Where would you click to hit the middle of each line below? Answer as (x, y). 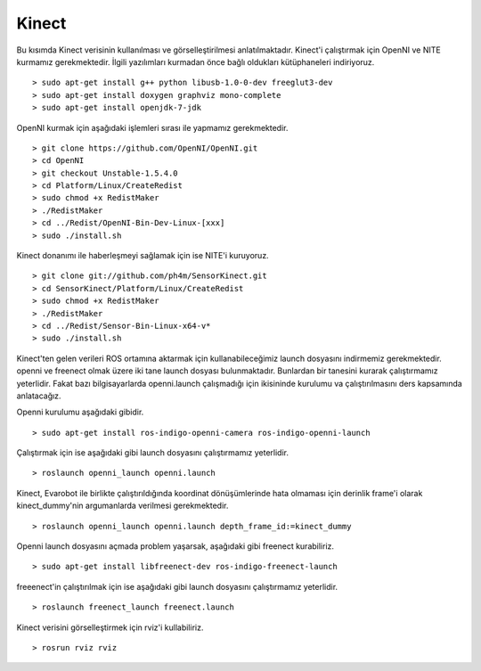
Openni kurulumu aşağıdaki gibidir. (80, 412)
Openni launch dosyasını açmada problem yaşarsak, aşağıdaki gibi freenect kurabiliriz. (175, 546)
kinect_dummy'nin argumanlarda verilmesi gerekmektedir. (122, 506)
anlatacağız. (39, 396)
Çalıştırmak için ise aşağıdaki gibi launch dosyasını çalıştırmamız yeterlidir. (153, 453)
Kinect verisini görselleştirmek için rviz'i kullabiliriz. (110, 627)
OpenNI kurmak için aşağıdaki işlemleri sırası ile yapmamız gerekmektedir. (152, 127)
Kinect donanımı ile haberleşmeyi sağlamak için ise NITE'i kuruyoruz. (143, 256)
